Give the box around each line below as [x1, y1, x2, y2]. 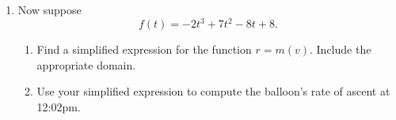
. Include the [310, 41, 371, 58]
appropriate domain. [36, 56, 136, 73]
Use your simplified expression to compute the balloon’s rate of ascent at [36, 83, 390, 99]
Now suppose [17, 2, 82, 17]
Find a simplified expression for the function [36, 41, 252, 58]
